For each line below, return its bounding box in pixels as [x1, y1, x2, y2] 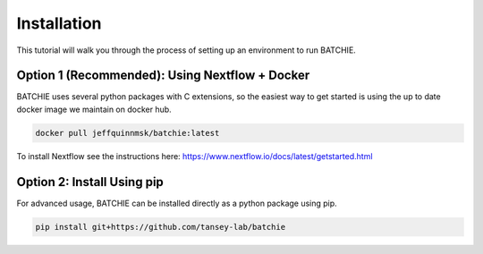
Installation [16, 13, 102, 33]
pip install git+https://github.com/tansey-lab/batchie [35, 222, 286, 232]
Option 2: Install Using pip [16, 174, 165, 190]
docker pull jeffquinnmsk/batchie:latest [35, 128, 220, 138]
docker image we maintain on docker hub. [16, 104, 172, 114]
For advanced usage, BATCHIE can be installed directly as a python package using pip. [16, 198, 337, 208]
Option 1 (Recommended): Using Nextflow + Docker [16, 68, 310, 83]
